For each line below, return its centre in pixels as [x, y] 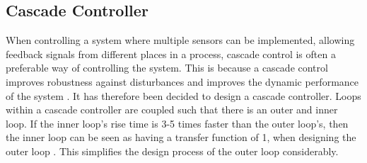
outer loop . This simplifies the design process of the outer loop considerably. [172, 151]
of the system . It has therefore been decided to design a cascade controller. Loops [183, 95]
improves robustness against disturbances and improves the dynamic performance [182, 81]
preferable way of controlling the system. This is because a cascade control [167, 68]
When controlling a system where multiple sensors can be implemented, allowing [180, 40]
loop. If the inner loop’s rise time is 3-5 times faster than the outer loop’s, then [177, 123]
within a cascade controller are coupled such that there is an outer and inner [172, 109]
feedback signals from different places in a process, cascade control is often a [171, 54]
